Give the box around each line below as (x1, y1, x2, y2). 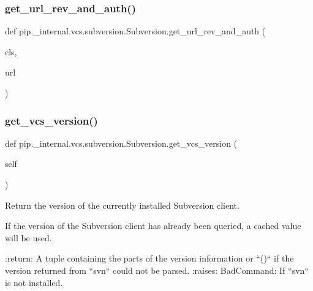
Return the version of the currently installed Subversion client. (5, 198, 239, 211)
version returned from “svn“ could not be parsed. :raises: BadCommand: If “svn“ (5, 263, 309, 276)
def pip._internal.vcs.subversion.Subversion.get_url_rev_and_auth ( (5, 25, 266, 37)
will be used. (5, 231, 52, 244)
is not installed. (5, 276, 63, 289)
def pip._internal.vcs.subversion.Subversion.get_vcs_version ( (5, 136, 238, 149)
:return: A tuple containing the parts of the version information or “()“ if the (5, 252, 294, 265)
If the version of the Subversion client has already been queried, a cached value (5, 219, 301, 232)
